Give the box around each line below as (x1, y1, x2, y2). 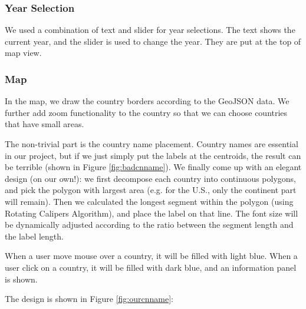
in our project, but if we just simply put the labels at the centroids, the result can (5, 149, 301, 161)
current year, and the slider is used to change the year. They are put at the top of (5, 35, 301, 47)
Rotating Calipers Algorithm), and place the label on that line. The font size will (5, 207, 298, 219)
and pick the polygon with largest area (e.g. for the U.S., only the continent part (5, 184, 297, 196)
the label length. (5, 230, 64, 242)
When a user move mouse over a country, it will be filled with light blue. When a (5, 250, 298, 262)
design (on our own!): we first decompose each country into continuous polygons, (5, 172, 297, 184)
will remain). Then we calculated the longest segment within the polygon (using (5, 195, 294, 207)
